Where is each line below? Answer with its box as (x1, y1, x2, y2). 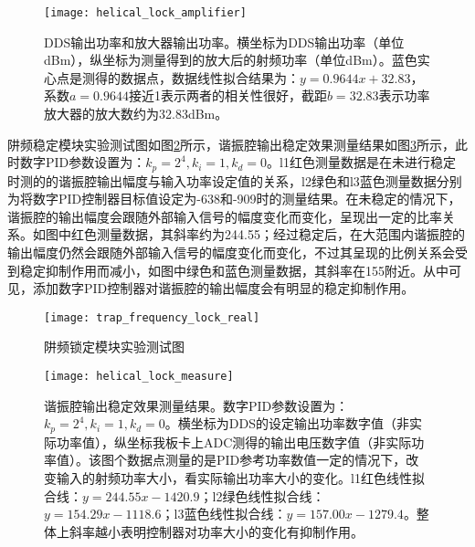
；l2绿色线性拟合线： (199, 486, 325, 505)
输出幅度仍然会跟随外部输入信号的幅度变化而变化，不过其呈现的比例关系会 (7, 243, 455, 262)
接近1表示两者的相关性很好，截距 (128, 86, 327, 105)
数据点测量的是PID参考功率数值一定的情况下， (126, 450, 406, 469)
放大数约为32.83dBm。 (94, 104, 228, 123)
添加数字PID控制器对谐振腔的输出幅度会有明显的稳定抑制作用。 (32, 279, 415, 298)
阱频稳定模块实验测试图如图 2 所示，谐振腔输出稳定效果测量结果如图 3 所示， (7, 134, 455, 153)
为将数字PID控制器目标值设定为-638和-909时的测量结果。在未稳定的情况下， (7, 189, 461, 208)
